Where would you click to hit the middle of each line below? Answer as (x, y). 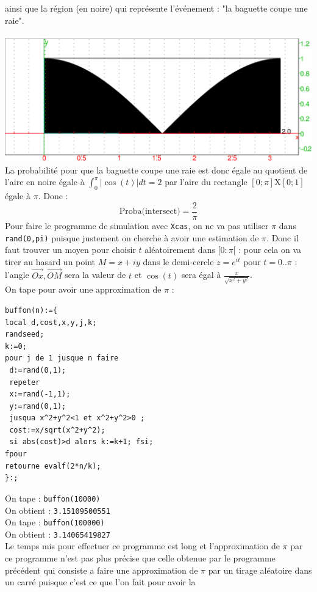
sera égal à (201, 275)
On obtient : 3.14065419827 (58, 534)
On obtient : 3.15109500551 (58, 510)
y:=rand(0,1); (38, 406)
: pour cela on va (270, 250)
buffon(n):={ (31, 310)
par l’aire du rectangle (206, 182)
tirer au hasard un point (50, 261)
